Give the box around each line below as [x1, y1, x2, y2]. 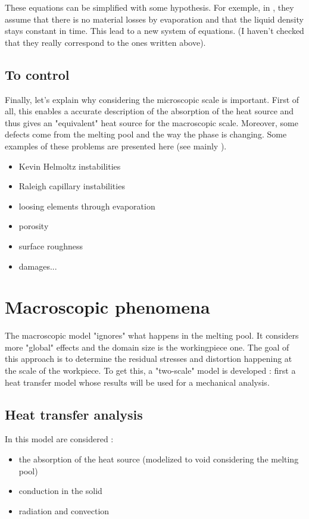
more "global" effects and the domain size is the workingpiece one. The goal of [5, 340, 289, 353]
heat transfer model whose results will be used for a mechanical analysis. [5, 376, 270, 388]
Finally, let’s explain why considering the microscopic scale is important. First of [5, 93, 299, 105]
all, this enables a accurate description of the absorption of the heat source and [5, 105, 294, 117]
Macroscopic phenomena [5, 295, 210, 319]
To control [5, 65, 70, 83]
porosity [18, 220, 49, 232]
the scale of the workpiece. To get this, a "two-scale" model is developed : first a [5, 364, 296, 377]
